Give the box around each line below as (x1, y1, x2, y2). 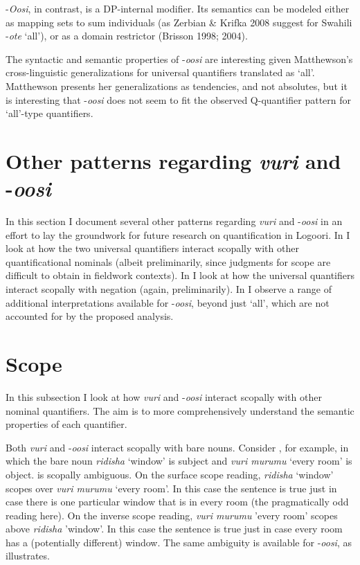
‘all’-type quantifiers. (6, 106, 93, 120)
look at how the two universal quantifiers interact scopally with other (6, 241, 299, 255)
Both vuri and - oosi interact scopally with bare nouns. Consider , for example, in (6, 440, 349, 454)
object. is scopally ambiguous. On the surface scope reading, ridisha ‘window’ (6, 467, 334, 481)
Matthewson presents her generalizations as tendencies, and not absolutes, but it (6, 78, 348, 93)
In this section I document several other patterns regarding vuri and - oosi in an (6, 214, 343, 228)
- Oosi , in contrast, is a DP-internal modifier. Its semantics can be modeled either (6, 1, 350, 15)
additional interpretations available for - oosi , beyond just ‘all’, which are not (6, 295, 330, 310)
